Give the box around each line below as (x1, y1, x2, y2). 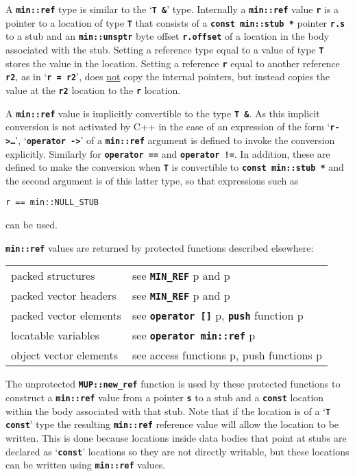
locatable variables (11, 327, 100, 344)
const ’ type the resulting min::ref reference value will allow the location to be (5, 417, 339, 431)
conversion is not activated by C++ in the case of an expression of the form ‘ (5, 119, 330, 134)
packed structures (11, 267, 95, 284)
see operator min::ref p (132, 327, 256, 344)
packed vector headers (11, 287, 117, 304)
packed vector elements (11, 307, 121, 324)
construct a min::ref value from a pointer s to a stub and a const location (5, 390, 324, 405)
